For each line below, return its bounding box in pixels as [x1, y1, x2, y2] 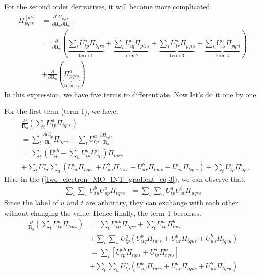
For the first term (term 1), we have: [4, 106, 118, 117]
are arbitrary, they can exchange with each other [86, 197, 239, 208]
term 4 [215, 53, 230, 59]
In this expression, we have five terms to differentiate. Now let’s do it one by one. [4, 88, 258, 99]
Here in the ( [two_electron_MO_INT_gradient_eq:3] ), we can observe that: [4, 174, 246, 185]
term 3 [170, 53, 184, 59]
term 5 [64, 83, 79, 89]
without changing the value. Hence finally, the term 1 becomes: [4, 207, 201, 218]
